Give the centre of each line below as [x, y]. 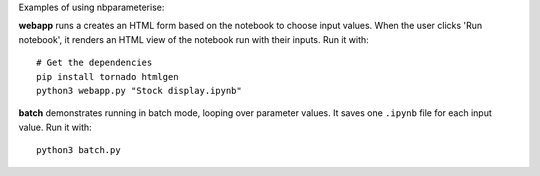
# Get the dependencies [94, 63]
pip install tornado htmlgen [107, 76]
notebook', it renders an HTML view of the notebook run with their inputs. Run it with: [193, 39]
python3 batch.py [78, 150]
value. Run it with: [55, 127]
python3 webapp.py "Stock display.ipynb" [139, 90]
